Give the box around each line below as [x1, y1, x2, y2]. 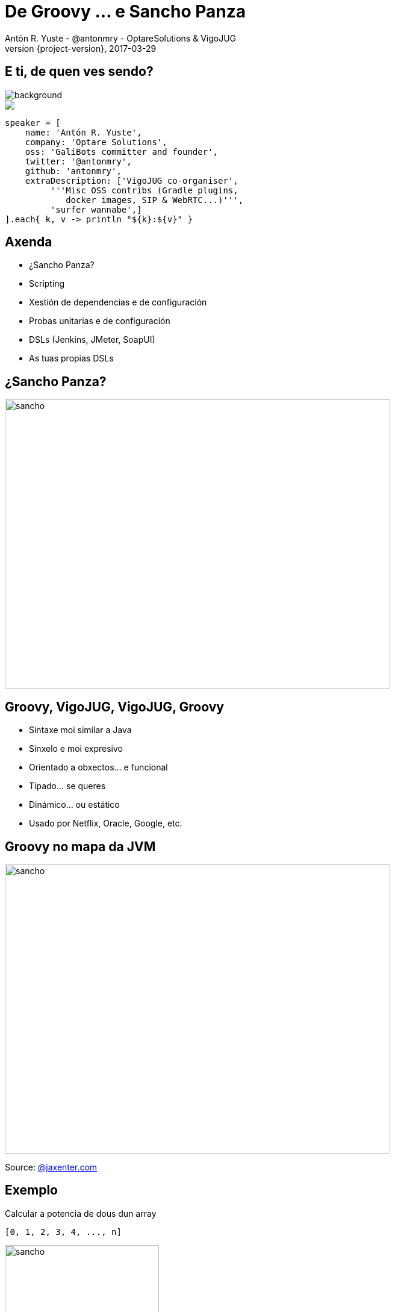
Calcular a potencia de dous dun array [5, 1208, 157, 1219]
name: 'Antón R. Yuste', [25, 127, 142, 137]
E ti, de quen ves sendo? [5, 64, 154, 80]
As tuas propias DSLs [29, 353, 114, 364]
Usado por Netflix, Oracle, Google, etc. [29, 818, 182, 829]
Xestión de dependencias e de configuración [29, 297, 207, 308]
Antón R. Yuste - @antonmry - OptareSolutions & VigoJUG [5, 33, 237, 43]
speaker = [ [5, 117, 61, 128]
